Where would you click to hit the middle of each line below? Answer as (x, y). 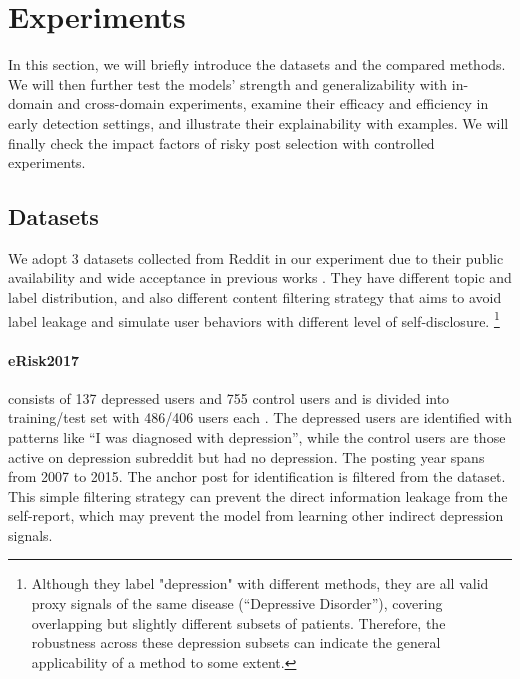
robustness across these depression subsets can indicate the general (236, 642)
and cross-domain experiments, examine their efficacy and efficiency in (273, 103)
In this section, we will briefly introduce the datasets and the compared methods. (257, 64)
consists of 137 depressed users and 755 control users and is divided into (229, 397)
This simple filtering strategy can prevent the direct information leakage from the (258, 495)
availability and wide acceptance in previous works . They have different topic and (260, 277)
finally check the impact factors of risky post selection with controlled (221, 142)
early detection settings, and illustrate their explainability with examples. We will (258, 122)
